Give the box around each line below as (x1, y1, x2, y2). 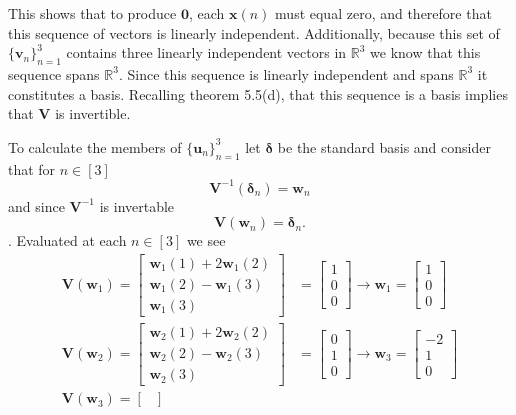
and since (8, 195, 65, 216)
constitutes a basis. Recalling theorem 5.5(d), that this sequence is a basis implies (8, 83, 508, 104)
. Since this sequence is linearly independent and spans (118, 63, 454, 84)
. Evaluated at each (8, 230, 127, 251)
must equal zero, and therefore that (275, 3, 492, 23)
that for (8, 158, 56, 179)
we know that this (370, 42, 481, 63)
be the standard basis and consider (277, 136, 491, 157)
